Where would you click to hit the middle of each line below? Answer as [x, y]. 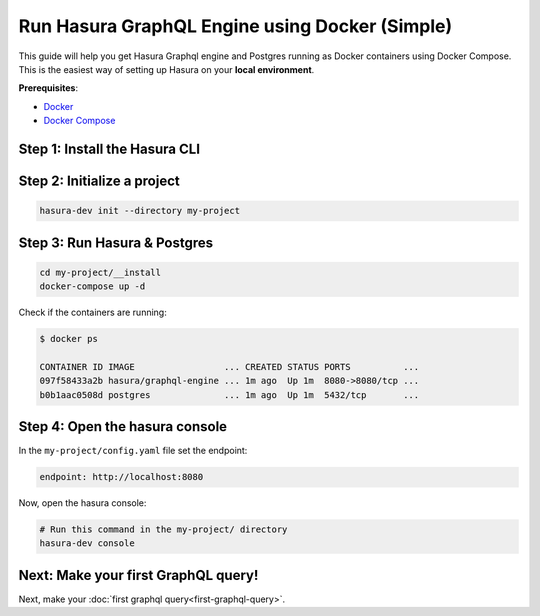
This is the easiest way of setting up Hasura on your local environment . [166, 69]
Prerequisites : [48, 88]
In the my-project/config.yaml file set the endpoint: [133, 451]
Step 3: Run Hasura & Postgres [116, 242]
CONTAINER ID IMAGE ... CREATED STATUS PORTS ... [229, 366]
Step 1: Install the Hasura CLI [109, 148]
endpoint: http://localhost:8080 [121, 477]
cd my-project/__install [100, 272]
